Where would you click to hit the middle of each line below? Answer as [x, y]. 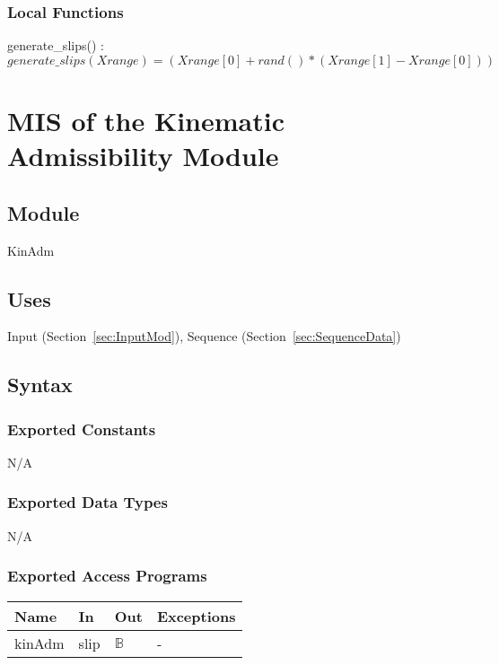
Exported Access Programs [107, 576]
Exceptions [196, 616]
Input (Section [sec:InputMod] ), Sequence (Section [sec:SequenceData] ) [204, 336]
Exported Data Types [88, 502]
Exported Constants [82, 429]
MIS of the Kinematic [146, 120]
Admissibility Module [143, 156]
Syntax [40, 385]
